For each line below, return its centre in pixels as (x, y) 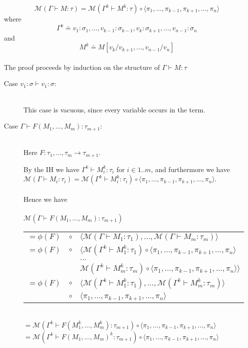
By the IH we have (52, 169)
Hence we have (45, 199)
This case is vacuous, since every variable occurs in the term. (114, 109)
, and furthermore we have (190, 169)
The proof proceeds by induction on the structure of (82, 67)
